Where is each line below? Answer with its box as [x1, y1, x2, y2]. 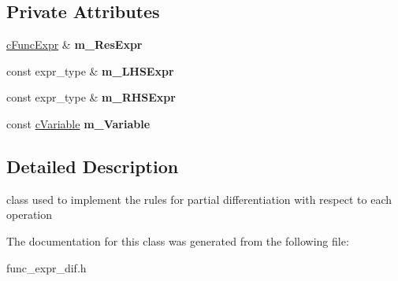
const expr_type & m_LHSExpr [6, 62, 174, 79]
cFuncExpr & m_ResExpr [6, 36, 143, 53]
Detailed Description [6, 153, 179, 178]
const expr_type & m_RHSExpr [6, 89, 176, 105]
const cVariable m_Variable [6, 115, 151, 131]
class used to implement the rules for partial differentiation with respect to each [6, 190, 392, 207]
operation [6, 206, 53, 223]
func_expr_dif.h [6, 259, 87, 275]
